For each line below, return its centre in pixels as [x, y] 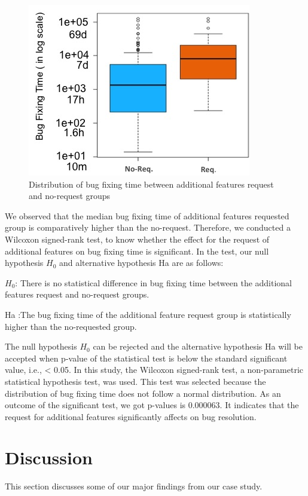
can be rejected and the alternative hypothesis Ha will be [198, 346]
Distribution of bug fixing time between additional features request [151, 184]
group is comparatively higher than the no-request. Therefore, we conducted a [148, 227]
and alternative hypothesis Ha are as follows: [141, 263]
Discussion [49, 457]
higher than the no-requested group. [71, 326]
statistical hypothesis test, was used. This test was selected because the [135, 381]
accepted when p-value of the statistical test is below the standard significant [146, 358]
